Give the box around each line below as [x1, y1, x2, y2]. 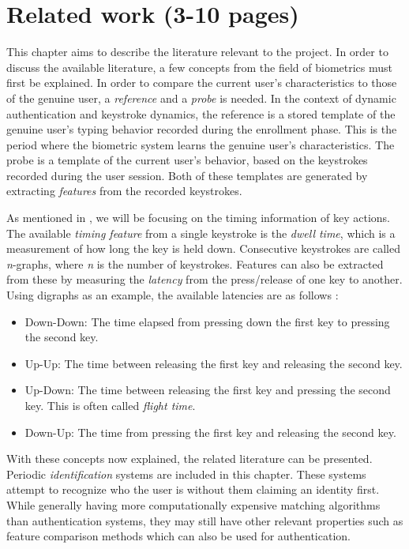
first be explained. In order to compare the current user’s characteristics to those [6, 74, 397, 91]
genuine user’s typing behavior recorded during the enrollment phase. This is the [6, 121, 397, 137]
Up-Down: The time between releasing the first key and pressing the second [24, 382, 391, 398]
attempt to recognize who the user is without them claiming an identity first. [6, 481, 380, 498]
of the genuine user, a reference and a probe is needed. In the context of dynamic [6, 89, 396, 106]
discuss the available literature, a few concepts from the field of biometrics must [6, 58, 393, 75]
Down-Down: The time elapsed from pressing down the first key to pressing [24, 313, 390, 329]
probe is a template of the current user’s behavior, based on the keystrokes [6, 152, 368, 168]
